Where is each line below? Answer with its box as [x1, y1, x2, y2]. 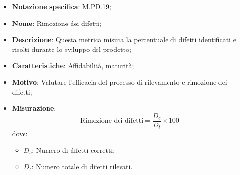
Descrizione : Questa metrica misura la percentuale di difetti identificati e [12, 34, 236, 45]
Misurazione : [12, 103, 56, 113]
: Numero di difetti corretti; [32, 145, 115, 155]
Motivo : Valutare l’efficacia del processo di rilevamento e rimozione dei [12, 76, 227, 87]
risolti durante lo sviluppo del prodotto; [12, 44, 131, 54]
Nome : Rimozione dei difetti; [12, 18, 101, 28]
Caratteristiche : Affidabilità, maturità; [12, 60, 134, 71]
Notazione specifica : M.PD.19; [12, 1, 111, 11]
